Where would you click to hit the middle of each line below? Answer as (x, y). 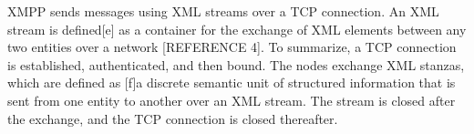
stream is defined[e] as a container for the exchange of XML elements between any (237, 29)
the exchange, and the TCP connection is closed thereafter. (173, 118)
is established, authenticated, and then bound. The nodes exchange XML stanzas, (236, 64)
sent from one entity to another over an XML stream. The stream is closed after (232, 100)
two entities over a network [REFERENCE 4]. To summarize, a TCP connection (232, 47)
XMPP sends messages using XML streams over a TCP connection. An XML (223, 11)
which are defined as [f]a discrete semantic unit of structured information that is (232, 82)
